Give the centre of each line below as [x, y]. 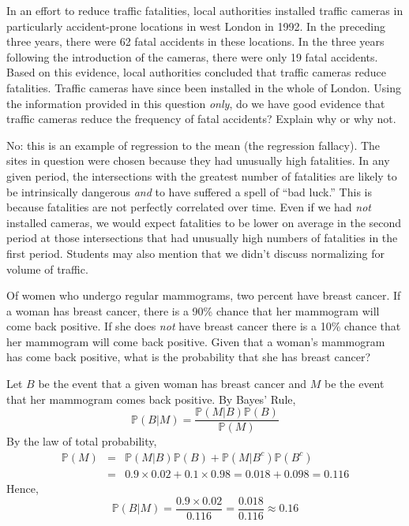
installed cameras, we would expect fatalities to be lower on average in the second [204, 222]
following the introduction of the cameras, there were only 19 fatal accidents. [192, 56]
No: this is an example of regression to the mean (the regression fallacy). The [193, 145]
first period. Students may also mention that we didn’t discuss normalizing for [195, 253]
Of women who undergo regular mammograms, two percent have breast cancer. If [204, 295]
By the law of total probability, [82, 441]
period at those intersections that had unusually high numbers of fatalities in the [202, 238]
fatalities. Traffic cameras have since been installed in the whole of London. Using [204, 87]
